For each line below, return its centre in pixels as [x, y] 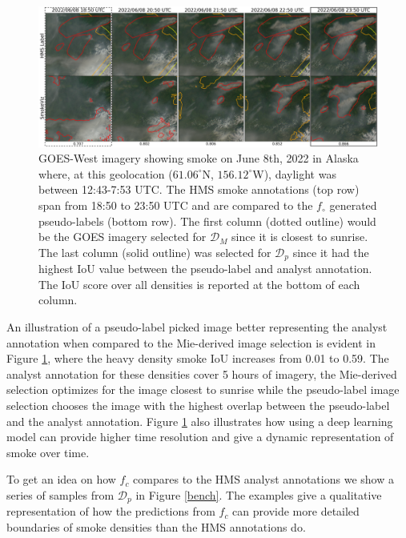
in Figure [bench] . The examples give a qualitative [259, 494]
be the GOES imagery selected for [123, 237]
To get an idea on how [61, 479]
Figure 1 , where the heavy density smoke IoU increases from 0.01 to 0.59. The [198, 358]
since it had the [331, 252]
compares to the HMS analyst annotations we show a [263, 479]
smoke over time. [48, 452]
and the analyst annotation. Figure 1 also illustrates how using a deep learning [200, 421]
